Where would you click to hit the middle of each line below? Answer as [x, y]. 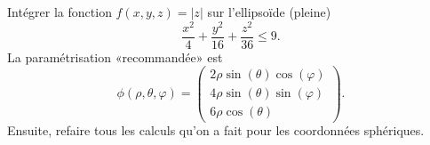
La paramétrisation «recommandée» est [115, 56]
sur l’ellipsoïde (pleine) [269, 12]
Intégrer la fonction [60, 12]
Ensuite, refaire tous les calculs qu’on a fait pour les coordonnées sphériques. [216, 130]
